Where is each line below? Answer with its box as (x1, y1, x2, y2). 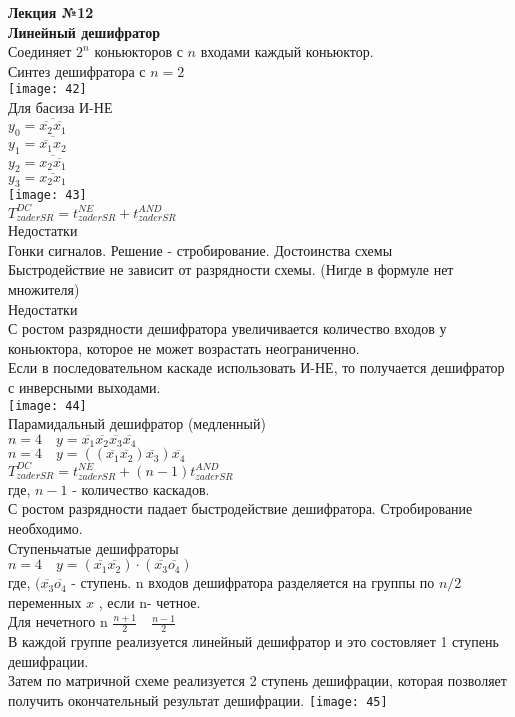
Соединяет (8, 41, 72, 62)
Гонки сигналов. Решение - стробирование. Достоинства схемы (8, 239, 393, 260)
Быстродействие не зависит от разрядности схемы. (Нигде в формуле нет (8, 259, 454, 280)
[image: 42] (8, 82, 87, 97)
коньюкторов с (94, 41, 183, 62)
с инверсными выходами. (8, 376, 161, 397)
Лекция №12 (8, 2, 94, 22)
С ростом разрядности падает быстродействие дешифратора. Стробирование (8, 498, 473, 519)
